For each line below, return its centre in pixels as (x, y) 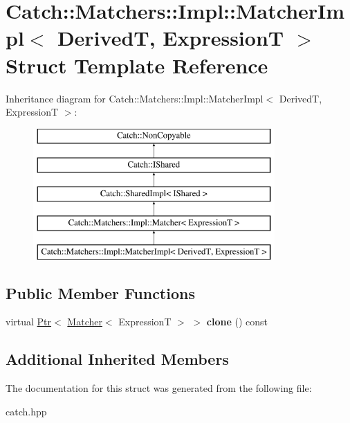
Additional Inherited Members (117, 359)
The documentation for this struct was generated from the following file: (159, 388)
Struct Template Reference (137, 65)
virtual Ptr (29, 322)
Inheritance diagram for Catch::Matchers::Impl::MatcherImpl (135, 98)
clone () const (237, 322)
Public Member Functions (100, 292)
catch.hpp (26, 411)
